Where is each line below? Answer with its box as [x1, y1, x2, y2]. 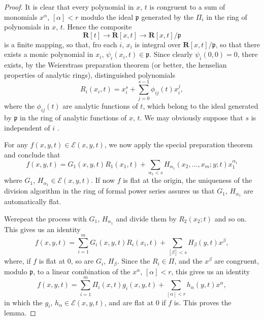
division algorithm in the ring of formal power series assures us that [4, 185, 215, 196]
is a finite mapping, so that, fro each [4, 39, 117, 49]
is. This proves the [174, 297, 232, 307]
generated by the [141, 11, 194, 22]
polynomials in [4, 21, 50, 32]
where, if [4, 255, 31, 266]
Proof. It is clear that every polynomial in [4, 2, 134, 12]
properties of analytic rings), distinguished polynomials [4, 69, 175, 80]
